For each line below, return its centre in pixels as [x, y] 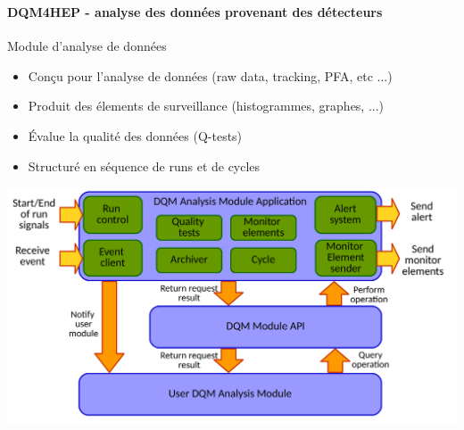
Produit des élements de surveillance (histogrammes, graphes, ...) [206, 106]
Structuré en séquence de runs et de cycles [144, 165]
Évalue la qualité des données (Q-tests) [135, 135]
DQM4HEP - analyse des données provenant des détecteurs [195, 11]
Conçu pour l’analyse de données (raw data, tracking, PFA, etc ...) [210, 75]
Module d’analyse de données [87, 46]
